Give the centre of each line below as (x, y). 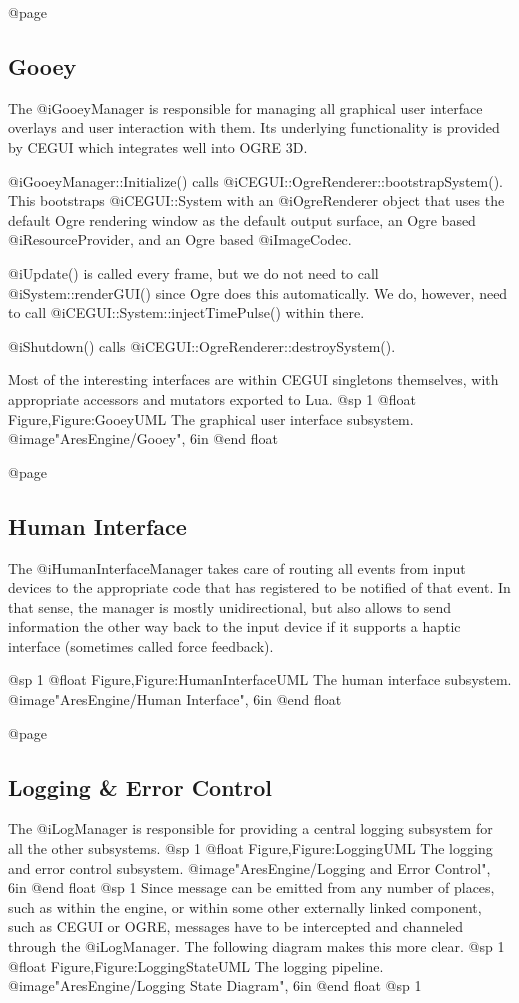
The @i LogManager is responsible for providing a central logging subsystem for (250, 828)
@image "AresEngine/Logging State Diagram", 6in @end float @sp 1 (215, 985)
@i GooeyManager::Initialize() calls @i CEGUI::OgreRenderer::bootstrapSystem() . (256, 180)
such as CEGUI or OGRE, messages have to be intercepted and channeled (236, 926)
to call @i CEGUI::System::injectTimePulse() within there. (186, 312)
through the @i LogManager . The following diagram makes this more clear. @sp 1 (256, 946)
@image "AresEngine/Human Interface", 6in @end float (175, 699)
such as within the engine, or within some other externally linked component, (245, 906)
